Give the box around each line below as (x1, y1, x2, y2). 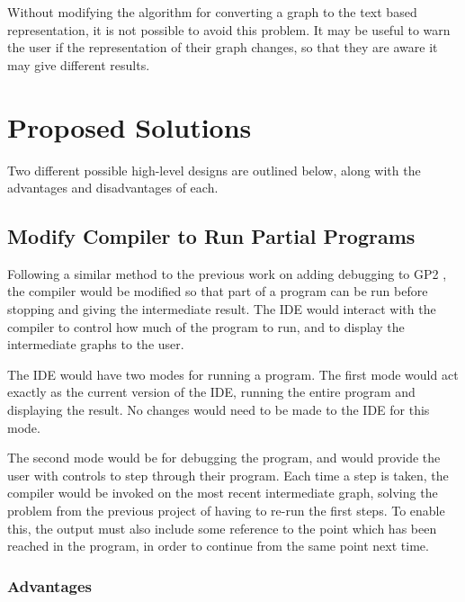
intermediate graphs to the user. (7, 335, 184, 354)
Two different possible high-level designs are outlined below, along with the (7, 160, 421, 179)
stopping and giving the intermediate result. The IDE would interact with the (7, 300, 436, 319)
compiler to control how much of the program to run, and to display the (7, 317, 405, 336)
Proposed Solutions (7, 108, 252, 145)
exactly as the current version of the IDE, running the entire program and (7, 382, 416, 401)
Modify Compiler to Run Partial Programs (7, 222, 416, 250)
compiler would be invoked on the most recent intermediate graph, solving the (7, 483, 438, 502)
